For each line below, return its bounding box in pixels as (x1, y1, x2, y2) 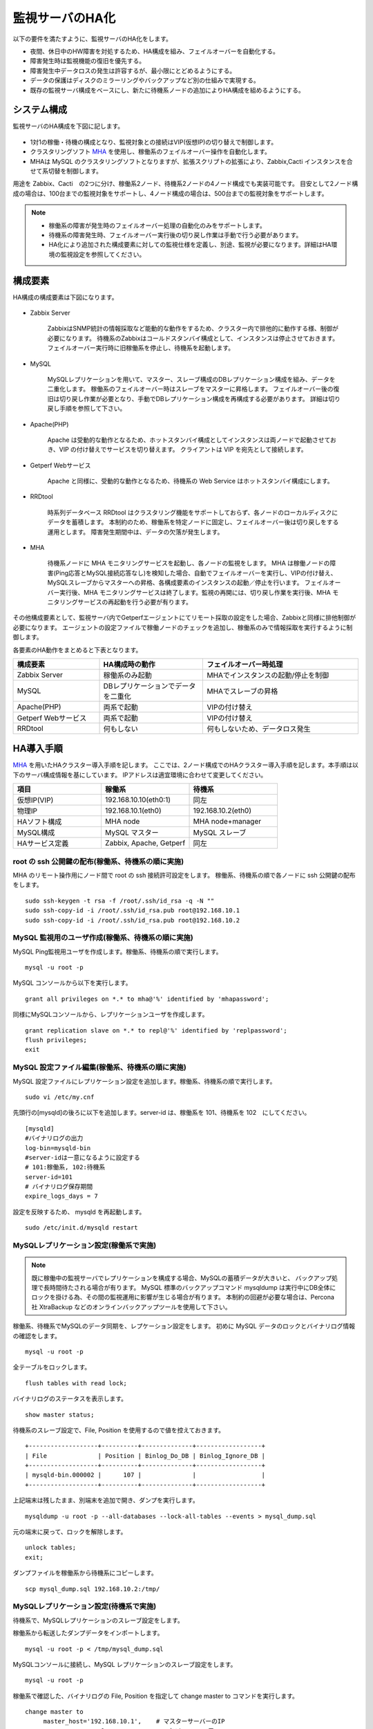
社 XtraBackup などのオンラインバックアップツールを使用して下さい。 (31, 1302, 231, 1311)
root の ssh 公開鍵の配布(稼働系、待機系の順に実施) (12, 856, 184, 866)
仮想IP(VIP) (17, 795, 54, 805)
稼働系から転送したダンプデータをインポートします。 (12, 1629, 164, 1637)
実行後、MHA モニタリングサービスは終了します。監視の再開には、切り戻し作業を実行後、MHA (59, 588, 331, 596)
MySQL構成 (17, 828, 55, 838)
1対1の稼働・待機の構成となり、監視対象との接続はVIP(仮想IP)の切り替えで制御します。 (30, 138, 278, 146)
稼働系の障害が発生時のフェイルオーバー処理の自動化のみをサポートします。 (48, 221, 266, 230)
